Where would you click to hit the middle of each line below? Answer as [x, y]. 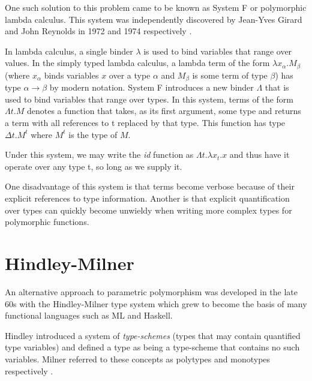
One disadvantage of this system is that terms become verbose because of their [150, 186]
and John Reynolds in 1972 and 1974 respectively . [98, 31]
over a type [130, 75]
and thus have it [259, 154]
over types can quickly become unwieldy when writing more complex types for [148, 210]
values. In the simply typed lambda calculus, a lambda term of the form [137, 63]
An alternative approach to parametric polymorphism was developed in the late [151, 291]
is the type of [93, 134]
